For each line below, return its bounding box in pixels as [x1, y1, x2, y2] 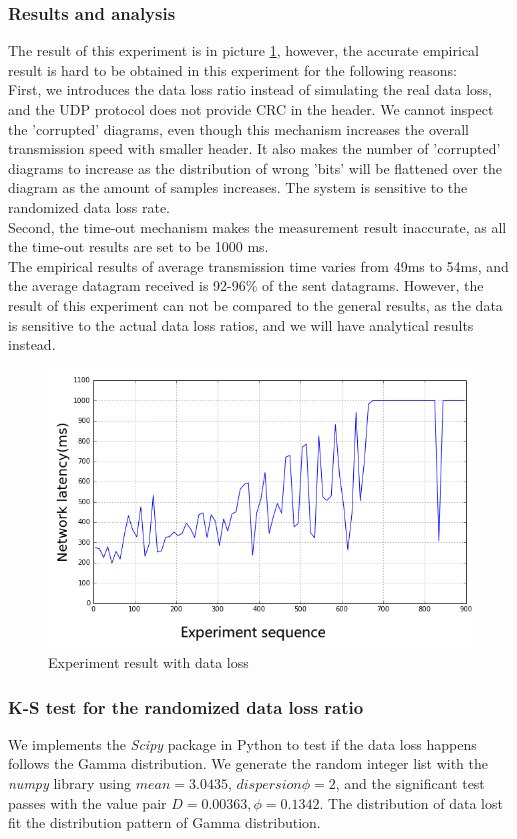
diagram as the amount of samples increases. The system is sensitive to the [8, 177, 468, 198]
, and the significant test [335, 773, 485, 794]
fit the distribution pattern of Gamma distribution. [8, 812, 321, 833]
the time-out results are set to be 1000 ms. [8, 236, 269, 257]
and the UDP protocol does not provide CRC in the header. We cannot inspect [8, 99, 494, 119]
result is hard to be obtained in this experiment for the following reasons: [8, 59, 457, 80]
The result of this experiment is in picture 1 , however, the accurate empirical [8, 40, 480, 61]
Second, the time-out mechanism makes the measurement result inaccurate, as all [8, 216, 507, 237]
